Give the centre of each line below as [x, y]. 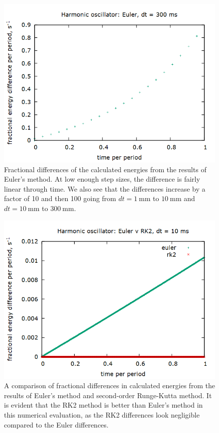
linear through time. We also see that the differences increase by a [105, 188]
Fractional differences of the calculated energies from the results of [105, 169]
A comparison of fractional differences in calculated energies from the [109, 385]
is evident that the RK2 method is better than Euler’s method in [104, 405]
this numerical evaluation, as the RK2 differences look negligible [102, 414]
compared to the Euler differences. [56, 424]
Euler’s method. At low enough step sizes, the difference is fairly [102, 179]
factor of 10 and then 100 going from [60, 198]
